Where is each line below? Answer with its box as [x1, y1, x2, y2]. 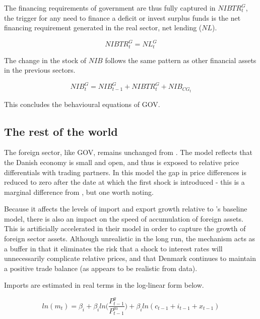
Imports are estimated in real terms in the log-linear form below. [4, 280, 204, 290]
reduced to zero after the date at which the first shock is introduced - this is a [4, 177, 245, 187]
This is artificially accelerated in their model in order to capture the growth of [4, 223, 246, 234]
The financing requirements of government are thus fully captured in [4, 3, 216, 13]
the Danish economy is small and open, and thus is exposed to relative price [4, 156, 239, 167]
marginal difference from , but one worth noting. [4, 186, 154, 197]
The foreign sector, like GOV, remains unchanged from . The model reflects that [4, 147, 252, 157]
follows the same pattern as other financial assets [105, 55, 256, 65]
